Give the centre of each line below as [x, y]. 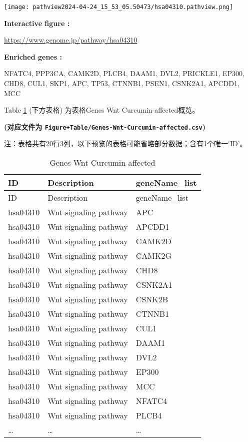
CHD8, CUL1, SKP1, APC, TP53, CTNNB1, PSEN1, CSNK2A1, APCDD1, [122, 83]
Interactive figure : [37, 23]
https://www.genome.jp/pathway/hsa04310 [71, 40]
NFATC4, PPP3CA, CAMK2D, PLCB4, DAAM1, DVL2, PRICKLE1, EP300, [124, 73]
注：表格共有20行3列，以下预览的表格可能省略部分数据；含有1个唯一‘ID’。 [125, 143]
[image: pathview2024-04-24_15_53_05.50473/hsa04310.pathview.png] [119, 7]
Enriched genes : [33, 56]
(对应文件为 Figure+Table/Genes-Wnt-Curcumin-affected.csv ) [105, 126]
